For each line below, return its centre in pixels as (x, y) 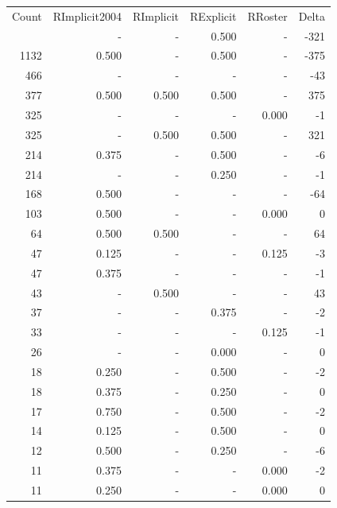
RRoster (267, 16)
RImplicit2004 (87, 16)
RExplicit (213, 16)
